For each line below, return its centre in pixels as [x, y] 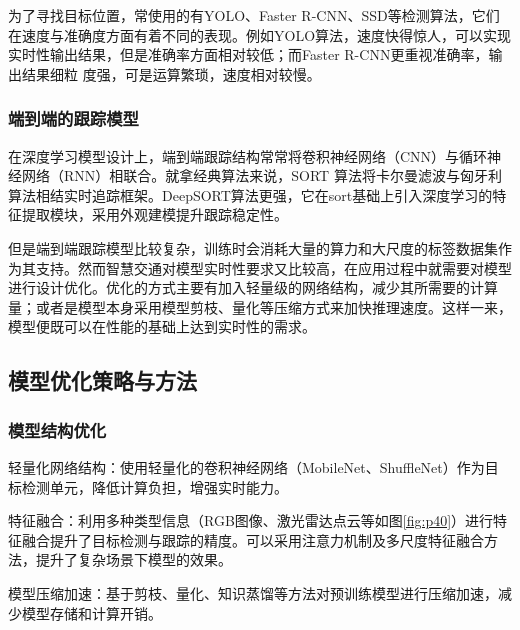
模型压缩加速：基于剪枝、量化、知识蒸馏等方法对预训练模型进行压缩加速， [253, 592]
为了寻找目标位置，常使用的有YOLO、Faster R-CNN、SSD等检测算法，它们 [254, 15]
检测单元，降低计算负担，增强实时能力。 [154, 486]
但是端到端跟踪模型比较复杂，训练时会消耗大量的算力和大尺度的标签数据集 [253, 247]
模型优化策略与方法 [102, 380]
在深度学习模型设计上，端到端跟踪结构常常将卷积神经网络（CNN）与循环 [248, 155]
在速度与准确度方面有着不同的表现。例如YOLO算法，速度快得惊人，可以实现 [260, 34]
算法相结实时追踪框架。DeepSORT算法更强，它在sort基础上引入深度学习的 [250, 194]
